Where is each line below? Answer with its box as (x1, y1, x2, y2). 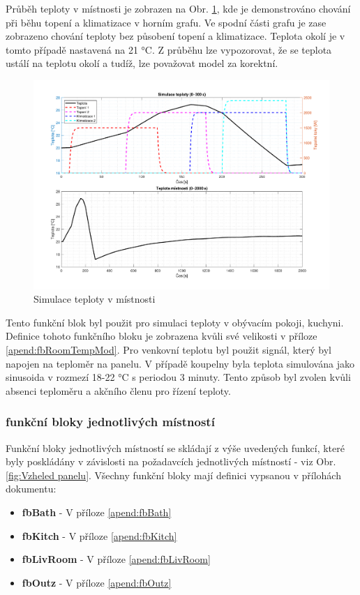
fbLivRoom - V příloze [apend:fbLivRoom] (22, 552, 211, 566)
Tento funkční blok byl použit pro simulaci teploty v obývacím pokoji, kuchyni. (6, 315, 344, 329)
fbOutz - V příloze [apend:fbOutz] (22, 575, 172, 589)
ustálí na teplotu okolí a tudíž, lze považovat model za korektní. (6, 56, 278, 70)
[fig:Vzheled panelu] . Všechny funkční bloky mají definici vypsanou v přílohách (6, 467, 341, 482)
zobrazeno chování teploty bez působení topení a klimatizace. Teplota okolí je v (6, 29, 345, 43)
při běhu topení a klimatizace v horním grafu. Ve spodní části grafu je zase (6, 15, 327, 29)
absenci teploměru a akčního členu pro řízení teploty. (6, 383, 231, 398)
